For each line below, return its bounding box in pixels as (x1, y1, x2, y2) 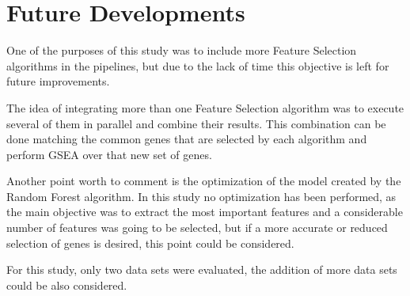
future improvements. (6, 73, 110, 89)
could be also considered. (6, 276, 127, 293)
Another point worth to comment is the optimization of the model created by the (6, 173, 401, 189)
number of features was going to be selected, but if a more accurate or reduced (6, 219, 388, 236)
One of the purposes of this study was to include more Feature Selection (6, 42, 357, 59)
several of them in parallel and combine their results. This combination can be (6, 115, 386, 131)
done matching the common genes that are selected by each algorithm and (6, 131, 367, 147)
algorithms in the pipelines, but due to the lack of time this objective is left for (6, 57, 389, 74)
